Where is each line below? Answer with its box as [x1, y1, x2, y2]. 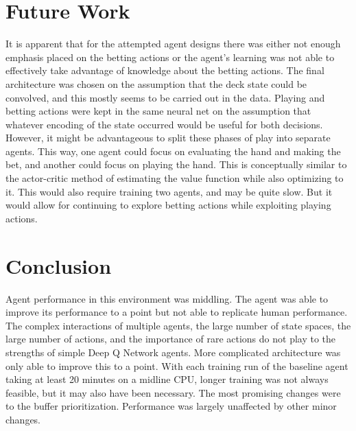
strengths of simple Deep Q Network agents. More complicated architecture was [5, 345, 341, 359]
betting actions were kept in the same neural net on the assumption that [5, 104, 311, 118]
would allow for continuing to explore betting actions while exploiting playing [5, 198, 331, 212]
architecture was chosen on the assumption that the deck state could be [5, 76, 307, 91]
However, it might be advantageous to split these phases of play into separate [5, 130, 331, 145]
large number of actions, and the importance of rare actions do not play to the [5, 331, 336, 346]
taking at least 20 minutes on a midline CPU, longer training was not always [5, 372, 329, 386]
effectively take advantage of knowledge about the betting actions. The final [5, 63, 324, 78]
